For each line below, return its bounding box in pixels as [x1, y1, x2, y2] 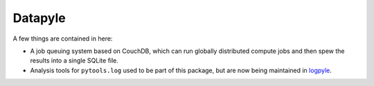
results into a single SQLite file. [30, 56, 119, 65]
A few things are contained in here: [12, 34, 113, 43]
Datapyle [12, 10, 66, 25]
